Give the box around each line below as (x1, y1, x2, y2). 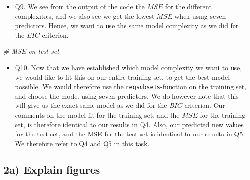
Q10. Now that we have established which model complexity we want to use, (15, 62, 242, 72)
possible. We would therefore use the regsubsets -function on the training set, (15, 81, 247, 91)
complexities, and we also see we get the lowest (15, 11, 155, 21)
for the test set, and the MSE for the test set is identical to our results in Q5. (15, 129, 245, 139)
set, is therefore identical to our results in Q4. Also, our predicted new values (15, 119, 244, 129)
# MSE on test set (3, 46, 59, 56)
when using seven (174, 11, 226, 21)
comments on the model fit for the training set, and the (15, 110, 180, 120)
